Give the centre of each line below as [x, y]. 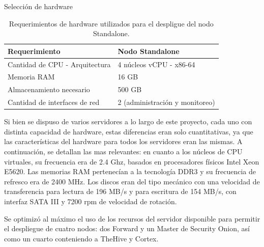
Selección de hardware [39, 6]
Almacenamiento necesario [49, 89]
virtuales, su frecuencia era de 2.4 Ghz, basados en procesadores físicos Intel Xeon [132, 161]
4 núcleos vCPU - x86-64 [156, 64]
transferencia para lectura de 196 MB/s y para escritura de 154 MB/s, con [120, 191]
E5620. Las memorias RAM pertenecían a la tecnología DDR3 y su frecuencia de [130, 171]
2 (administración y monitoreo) [166, 102]
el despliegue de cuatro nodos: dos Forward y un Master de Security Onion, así [127, 228]
